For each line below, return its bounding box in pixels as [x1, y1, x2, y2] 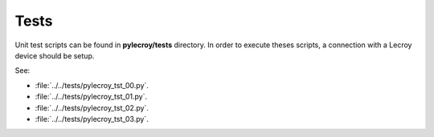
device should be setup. [14, 50, 95, 60]
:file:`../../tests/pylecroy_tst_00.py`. [35, 80, 149, 90]
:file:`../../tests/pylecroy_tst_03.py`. [35, 114, 149, 123]
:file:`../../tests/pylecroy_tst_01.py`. [35, 92, 148, 102]
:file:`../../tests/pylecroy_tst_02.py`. [35, 103, 149, 112]
